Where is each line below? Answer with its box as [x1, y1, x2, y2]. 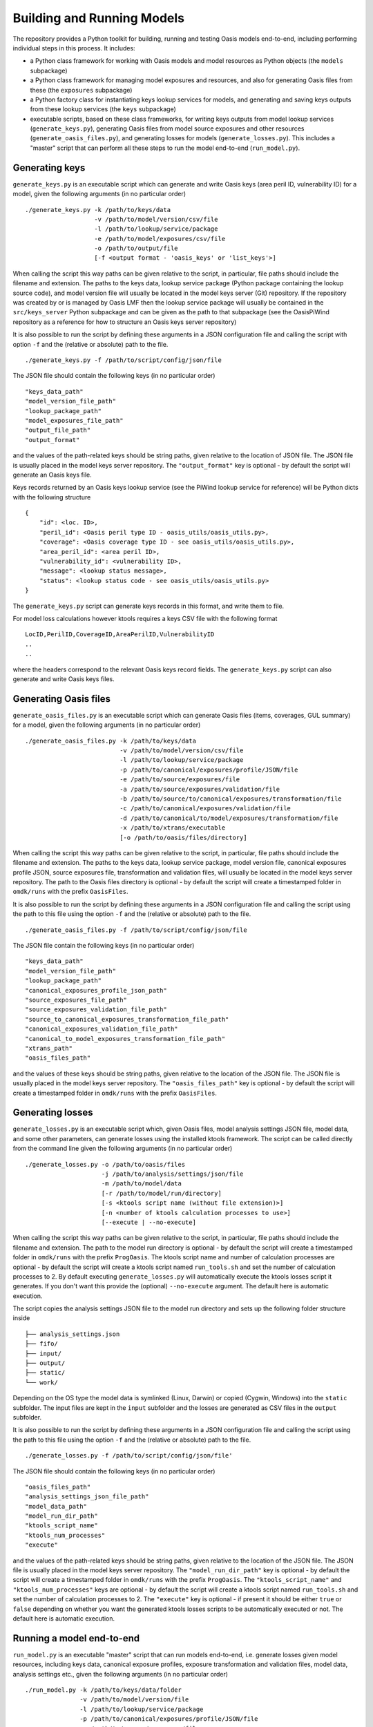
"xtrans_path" [25, 1044, 73, 1052]
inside [12, 1314, 30, 1322]
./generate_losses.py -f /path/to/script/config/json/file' [25, 1451, 233, 1460]
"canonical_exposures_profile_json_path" [25, 986, 167, 994]
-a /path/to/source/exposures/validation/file [119, 785, 280, 793]
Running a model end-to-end [12, 1632, 140, 1644]
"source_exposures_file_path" [25, 996, 128, 1004]
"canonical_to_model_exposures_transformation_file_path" [25, 1035, 226, 1042]
